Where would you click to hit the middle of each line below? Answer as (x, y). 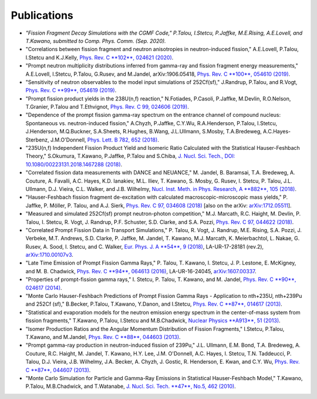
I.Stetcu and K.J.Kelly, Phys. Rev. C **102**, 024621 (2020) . (100, 57)
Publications (42, 15)
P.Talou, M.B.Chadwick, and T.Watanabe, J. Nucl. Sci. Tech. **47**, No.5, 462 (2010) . (131, 386)
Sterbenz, (37, 140)
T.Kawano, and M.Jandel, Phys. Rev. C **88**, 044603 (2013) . (103, 337)
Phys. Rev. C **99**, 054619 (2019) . (71, 90)
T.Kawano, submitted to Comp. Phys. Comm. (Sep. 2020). (96, 41)
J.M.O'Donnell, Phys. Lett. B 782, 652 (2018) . (105, 140)
